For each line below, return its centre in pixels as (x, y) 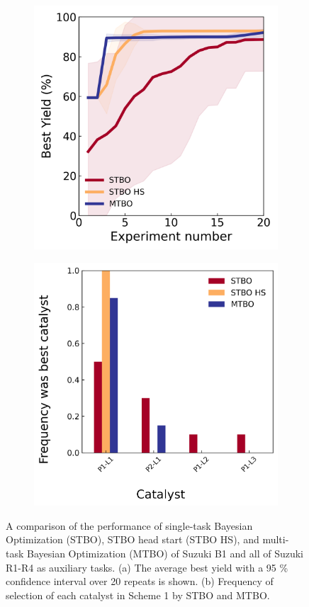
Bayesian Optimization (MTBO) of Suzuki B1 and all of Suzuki (165, 554)
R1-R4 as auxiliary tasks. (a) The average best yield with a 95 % (147, 567)
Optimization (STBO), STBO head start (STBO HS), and (133, 539)
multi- (276, 539)
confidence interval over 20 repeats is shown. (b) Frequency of (140, 581)
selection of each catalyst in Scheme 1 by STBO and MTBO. (138, 595)
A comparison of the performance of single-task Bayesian (129, 525)
